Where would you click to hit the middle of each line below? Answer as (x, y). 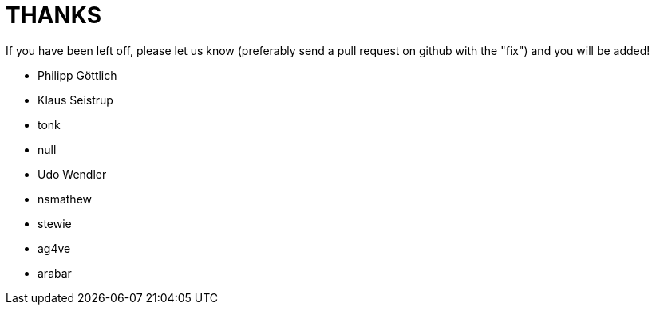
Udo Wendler (72, 174)
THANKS (54, 15)
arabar (55, 273)
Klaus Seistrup (75, 100)
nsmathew (65, 199)
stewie (55, 223)
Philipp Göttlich (77, 75)
